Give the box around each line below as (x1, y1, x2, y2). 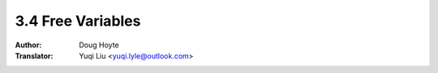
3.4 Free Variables (15, 12, 141, 30)
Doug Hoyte (79, 40, 119, 50)
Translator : (15, 51, 54, 60)
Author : (15, 40, 42, 50)
